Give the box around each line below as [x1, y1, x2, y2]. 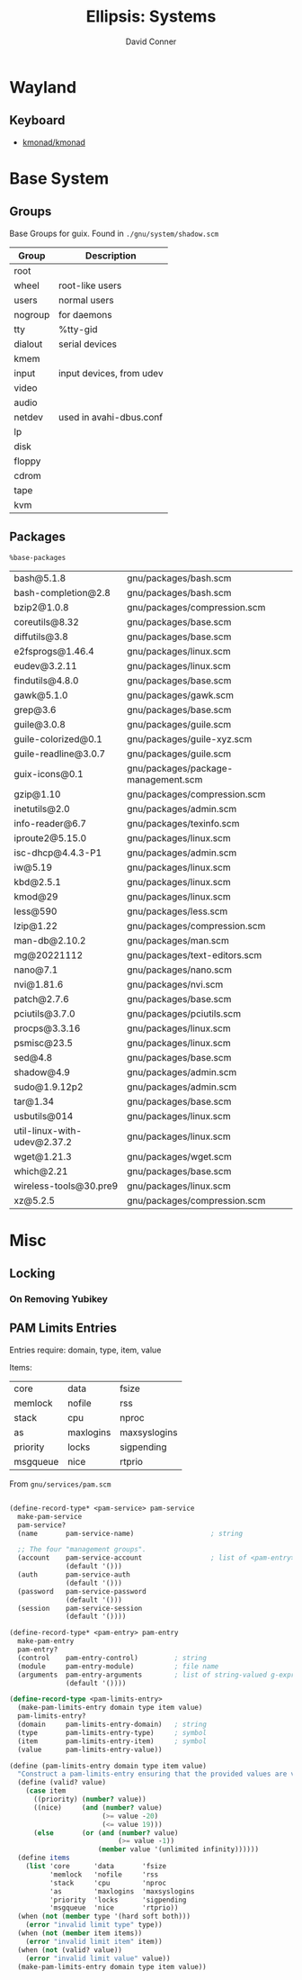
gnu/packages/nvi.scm [127, 978, 224, 990]
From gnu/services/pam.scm [9, 1478, 111, 1489]
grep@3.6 [13, 703, 57, 716]
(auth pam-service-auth [17, 1570, 130, 1579]
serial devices [58, 338, 118, 350]
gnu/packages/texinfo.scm [127, 817, 240, 829]
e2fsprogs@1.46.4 [13, 645, 94, 657]
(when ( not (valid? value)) [17, 1945, 123, 1955]
